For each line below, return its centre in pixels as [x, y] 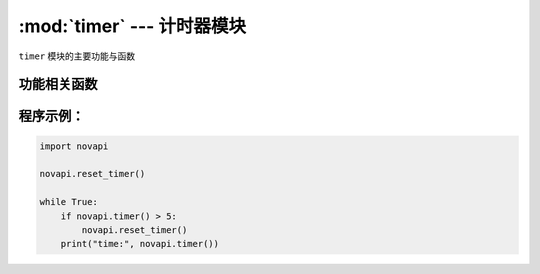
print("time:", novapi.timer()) [140, 244]
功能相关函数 [58, 84]
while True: [69, 202]
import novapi [74, 146]
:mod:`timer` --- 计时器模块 [132, 26]
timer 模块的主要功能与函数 [77, 56]
